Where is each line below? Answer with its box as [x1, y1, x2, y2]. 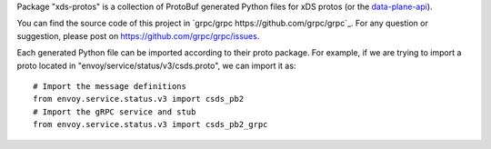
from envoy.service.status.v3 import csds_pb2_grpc [33, 119, 268, 130]
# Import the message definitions [33, 81, 186, 91]
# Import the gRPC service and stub [33, 106, 196, 117]
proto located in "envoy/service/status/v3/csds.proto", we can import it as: [16, 60, 296, 71]
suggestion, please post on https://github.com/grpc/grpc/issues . [16, 30, 260, 41]
